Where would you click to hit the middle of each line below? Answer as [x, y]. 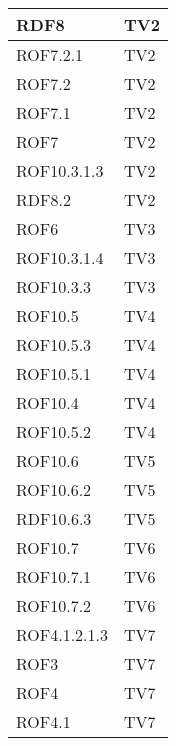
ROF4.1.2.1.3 [62, 634]
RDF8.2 [43, 199]
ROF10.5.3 [54, 344]
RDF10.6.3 [54, 518]
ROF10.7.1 [54, 576]
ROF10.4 [47, 402]
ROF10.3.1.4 [60, 257]
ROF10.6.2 [54, 489]
